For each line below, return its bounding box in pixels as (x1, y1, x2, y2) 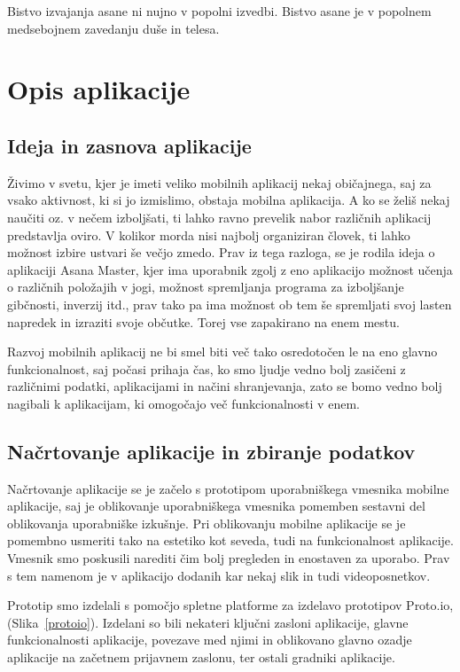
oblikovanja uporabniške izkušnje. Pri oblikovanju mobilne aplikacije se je (7, 513, 406, 532)
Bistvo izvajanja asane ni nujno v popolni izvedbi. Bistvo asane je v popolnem (7, 2, 432, 20)
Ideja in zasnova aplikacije (7, 131, 252, 159)
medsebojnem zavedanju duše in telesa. (7, 19, 220, 37)
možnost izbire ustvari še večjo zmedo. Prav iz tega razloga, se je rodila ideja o (7, 243, 435, 262)
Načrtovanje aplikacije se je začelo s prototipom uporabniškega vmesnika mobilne (7, 479, 449, 497)
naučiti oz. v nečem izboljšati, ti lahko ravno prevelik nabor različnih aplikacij (7, 207, 432, 226)
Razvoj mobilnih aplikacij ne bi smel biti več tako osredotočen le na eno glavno (7, 342, 438, 361)
